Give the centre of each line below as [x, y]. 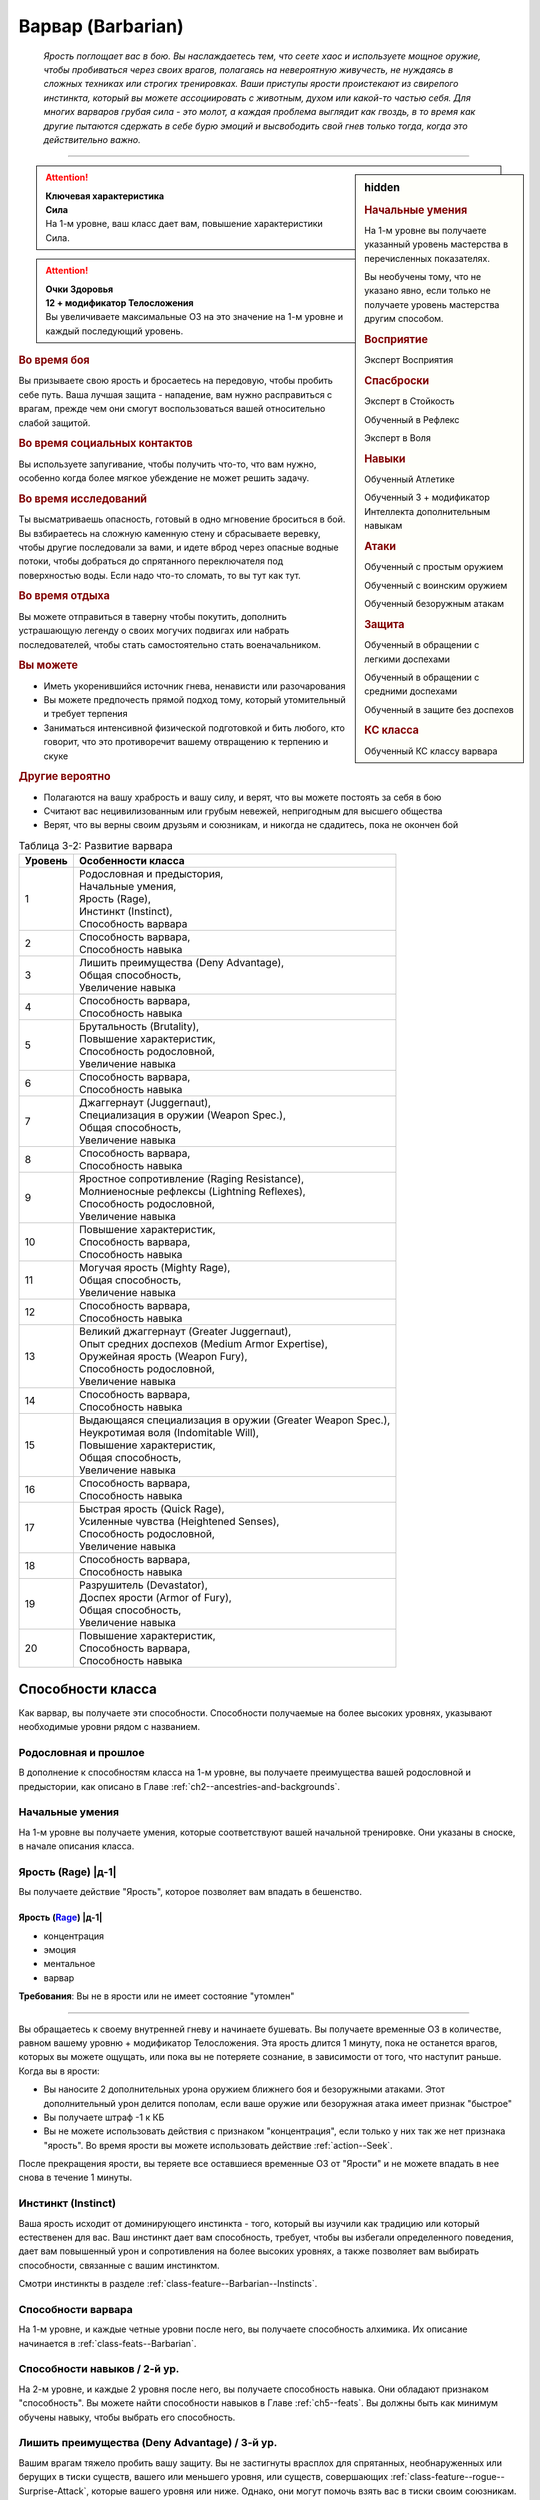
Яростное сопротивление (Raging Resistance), [191, 1179]
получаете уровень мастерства [432, 304]
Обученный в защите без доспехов [439, 709]
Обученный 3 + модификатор [427, 497]
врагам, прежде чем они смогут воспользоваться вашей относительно [172, 409]
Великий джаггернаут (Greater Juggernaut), [185, 1332]
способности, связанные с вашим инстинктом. [119, 2265]
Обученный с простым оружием [434, 567]
